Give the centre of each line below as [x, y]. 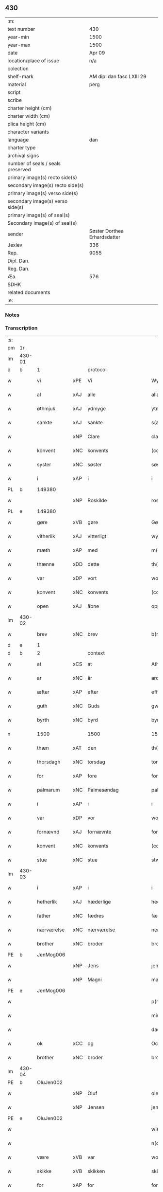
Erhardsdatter [105, 237]
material [17, 84]
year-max [19, 45]
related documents [29, 292]
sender [16, 234]
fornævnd [48, 832]
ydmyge [97, 409]
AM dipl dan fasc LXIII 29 [118, 76]
